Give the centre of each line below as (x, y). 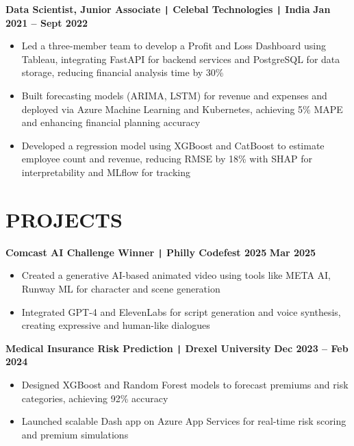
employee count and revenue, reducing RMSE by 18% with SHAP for (167, 159)
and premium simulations (75, 434)
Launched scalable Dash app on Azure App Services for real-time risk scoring (184, 421)
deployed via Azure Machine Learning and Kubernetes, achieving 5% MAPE (182, 109)
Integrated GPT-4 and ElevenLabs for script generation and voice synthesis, (181, 311)
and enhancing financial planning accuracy (111, 122)
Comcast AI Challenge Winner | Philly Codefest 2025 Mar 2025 (161, 252)
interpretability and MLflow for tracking (106, 172)
